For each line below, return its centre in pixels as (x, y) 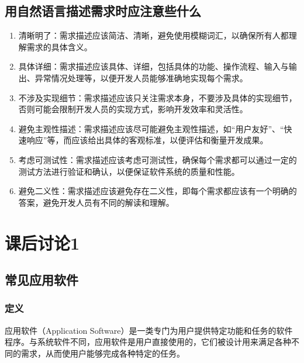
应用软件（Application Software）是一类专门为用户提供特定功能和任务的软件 (149, 330)
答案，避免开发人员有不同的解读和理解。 (96, 202)
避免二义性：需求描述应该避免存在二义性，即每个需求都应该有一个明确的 (158, 191)
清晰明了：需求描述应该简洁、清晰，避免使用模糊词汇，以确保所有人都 (153, 35)
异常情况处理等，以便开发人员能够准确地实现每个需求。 (141, 77)
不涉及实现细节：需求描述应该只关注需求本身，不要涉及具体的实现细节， (158, 97)
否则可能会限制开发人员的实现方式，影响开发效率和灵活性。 (133, 109)
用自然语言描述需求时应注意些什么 (103, 11)
